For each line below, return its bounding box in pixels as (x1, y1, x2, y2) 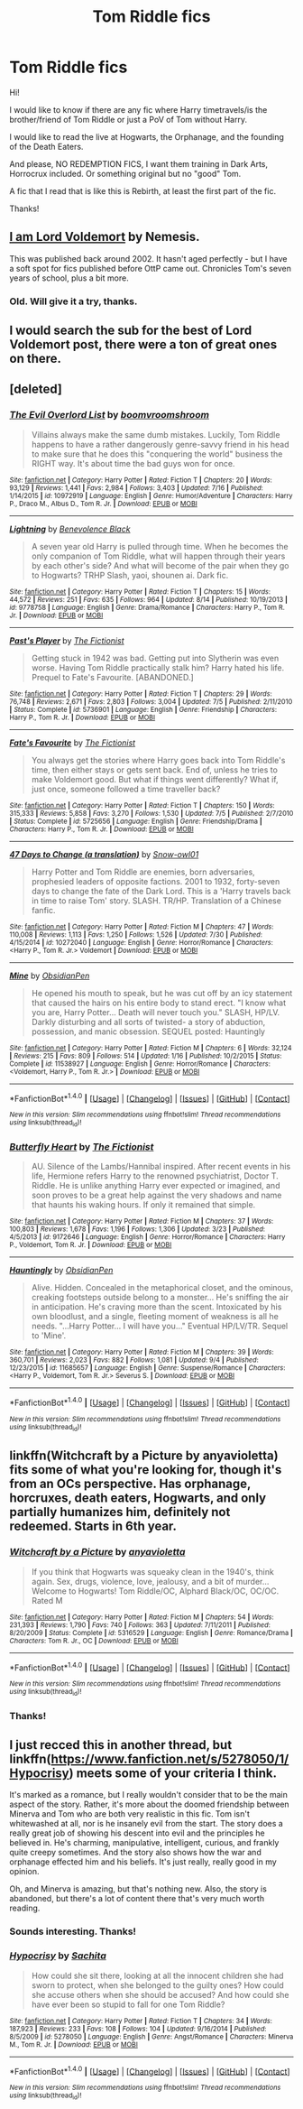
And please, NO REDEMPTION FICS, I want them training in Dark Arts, (9, 158, 269, 169)
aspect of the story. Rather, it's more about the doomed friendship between (9, 1799, 290, 1810)
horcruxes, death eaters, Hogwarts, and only (9, 1491, 267, 1506)
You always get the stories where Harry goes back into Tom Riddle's (31, 754, 286, 765)
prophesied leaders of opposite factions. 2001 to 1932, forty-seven (31, 875, 280, 886)
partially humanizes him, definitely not (9, 1504, 231, 1520)
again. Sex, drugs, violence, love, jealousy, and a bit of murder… (31, 1576, 270, 1586)
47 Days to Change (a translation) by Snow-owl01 (9, 848, 199, 859)
